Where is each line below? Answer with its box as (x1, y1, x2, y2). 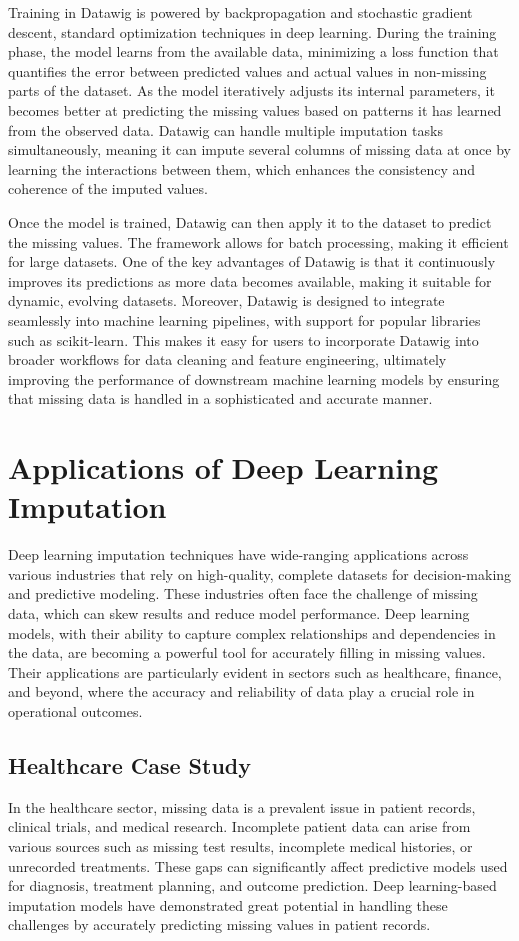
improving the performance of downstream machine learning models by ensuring (8, 368, 500, 389)
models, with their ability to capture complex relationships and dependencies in (8, 622, 496, 643)
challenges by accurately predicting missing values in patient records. (8, 914, 431, 935)
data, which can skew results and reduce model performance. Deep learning (8, 602, 470, 623)
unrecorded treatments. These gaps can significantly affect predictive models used (8, 855, 508, 876)
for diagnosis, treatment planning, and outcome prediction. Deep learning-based (8, 875, 497, 896)
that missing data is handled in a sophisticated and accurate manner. (8, 388, 433, 409)
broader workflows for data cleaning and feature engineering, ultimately (8, 349, 447, 370)
